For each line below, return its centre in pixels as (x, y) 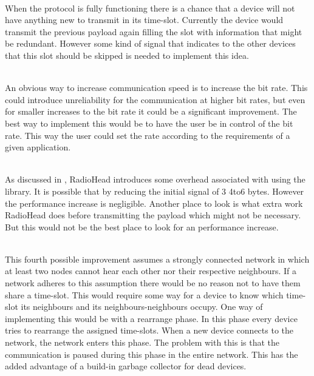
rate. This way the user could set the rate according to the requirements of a (148, 135)
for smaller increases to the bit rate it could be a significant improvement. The (151, 111)
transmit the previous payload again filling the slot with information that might (154, 31)
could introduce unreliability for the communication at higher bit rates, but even (155, 99)
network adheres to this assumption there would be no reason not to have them (153, 283)
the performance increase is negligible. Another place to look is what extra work (154, 203)
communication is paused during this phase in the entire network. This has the (152, 354)
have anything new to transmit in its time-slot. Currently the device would (144, 20)
